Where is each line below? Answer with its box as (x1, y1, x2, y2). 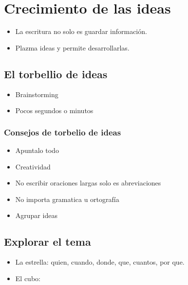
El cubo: (15, 273, 40, 283)
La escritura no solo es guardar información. (15, 26, 147, 36)
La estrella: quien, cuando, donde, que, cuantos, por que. (15, 257, 185, 267)
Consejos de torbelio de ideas (4, 126, 121, 138)
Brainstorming (15, 89, 58, 99)
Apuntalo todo (15, 145, 59, 155)
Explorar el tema (4, 234, 91, 249)
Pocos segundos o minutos (15, 105, 94, 116)
